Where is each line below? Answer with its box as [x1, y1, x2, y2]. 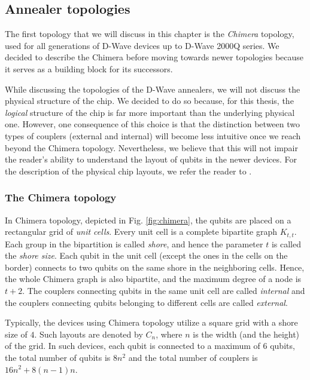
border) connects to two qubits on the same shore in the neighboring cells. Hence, [5, 261, 305, 273]
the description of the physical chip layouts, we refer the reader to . [5, 164, 252, 177]
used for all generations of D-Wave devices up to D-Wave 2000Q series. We [5, 39, 279, 51]
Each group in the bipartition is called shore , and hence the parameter [5, 237, 263, 250]
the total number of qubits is [5, 351, 111, 363]
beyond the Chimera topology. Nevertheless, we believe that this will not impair [5, 141, 298, 154]
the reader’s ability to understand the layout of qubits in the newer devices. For [5, 153, 297, 166]
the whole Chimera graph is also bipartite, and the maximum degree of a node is [5, 272, 302, 285]
